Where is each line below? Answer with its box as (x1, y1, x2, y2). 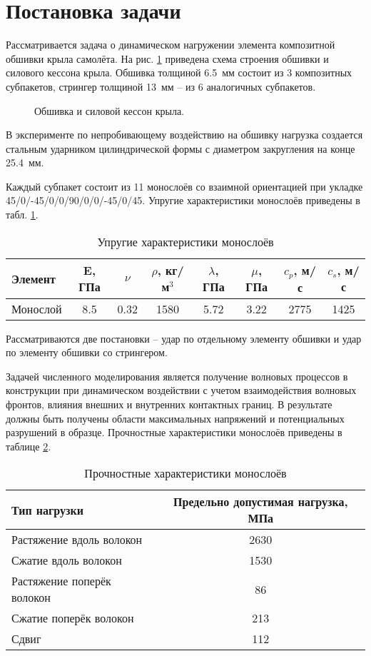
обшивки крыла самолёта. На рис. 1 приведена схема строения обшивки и (6, 51, 329, 66)
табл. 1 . (6, 207, 39, 222)
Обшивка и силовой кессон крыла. (34, 103, 184, 118)
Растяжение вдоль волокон (11, 531, 143, 548)
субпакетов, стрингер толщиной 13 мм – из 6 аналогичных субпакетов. (6, 79, 316, 94)
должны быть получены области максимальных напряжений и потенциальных (6, 410, 345, 425)
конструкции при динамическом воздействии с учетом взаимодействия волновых (6, 383, 357, 398)
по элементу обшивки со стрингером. (6, 345, 168, 360)
